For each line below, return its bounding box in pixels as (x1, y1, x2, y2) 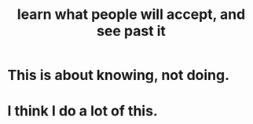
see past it (96, 22, 167, 40)
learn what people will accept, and (16, 5, 246, 24)
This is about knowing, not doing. (7, 67, 229, 84)
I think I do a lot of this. (7, 102, 158, 120)
